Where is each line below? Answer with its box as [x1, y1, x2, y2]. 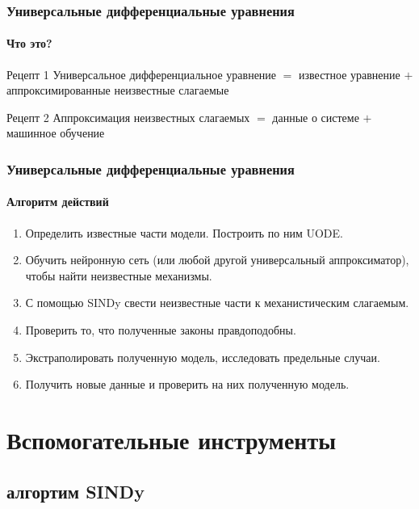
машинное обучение [6, 124, 105, 141]
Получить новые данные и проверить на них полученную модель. [25, 376, 350, 393]
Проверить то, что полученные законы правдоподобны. [25, 322, 296, 339]
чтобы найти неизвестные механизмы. [25, 267, 212, 284]
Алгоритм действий [6, 193, 109, 210]
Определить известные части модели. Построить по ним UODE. [25, 224, 343, 241]
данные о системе [272, 108, 359, 125]
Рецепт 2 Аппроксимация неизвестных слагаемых [6, 108, 250, 125]
